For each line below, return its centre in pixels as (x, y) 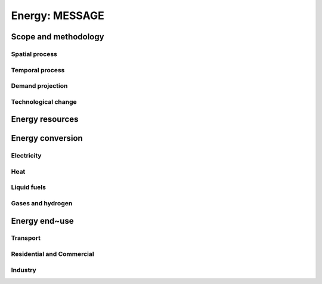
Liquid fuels (28, 187)
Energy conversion (47, 138)
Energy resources (45, 119)
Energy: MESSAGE (58, 16)
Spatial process (34, 54)
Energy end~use (42, 221)
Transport (26, 238)
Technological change (44, 101)
